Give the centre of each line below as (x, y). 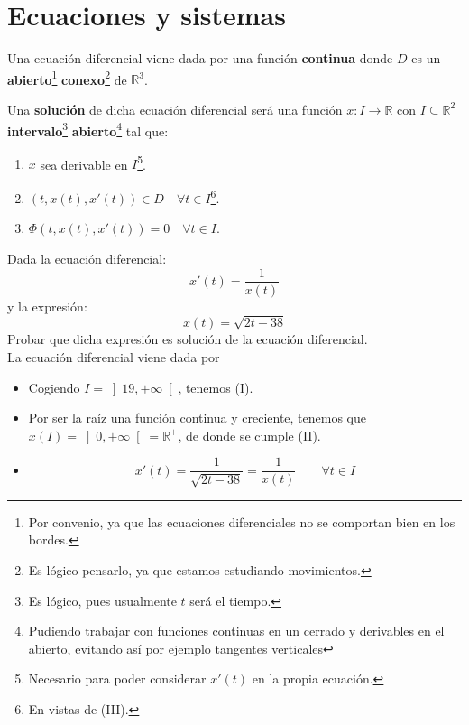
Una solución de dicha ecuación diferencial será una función (175, 109)
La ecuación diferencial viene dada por (114, 356)
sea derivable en (84, 164)
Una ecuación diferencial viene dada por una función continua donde (200, 58)
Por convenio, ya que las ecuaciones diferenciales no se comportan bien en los (242, 521)
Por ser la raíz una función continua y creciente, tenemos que (198, 418)
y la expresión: (47, 306)
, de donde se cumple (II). (249, 435)
